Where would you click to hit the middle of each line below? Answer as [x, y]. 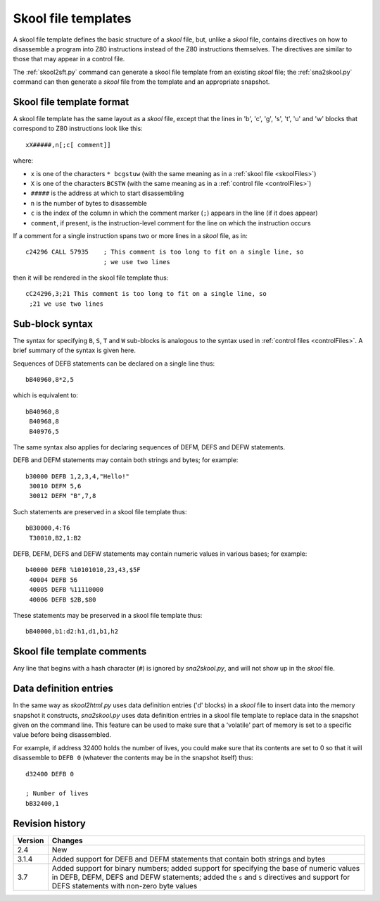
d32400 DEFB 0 [50, 774]
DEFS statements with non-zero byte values [125, 886]
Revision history [49, 823]
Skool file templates [72, 18]
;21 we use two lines [66, 304]
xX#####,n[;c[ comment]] [68, 145]
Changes [67, 840]
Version [31, 840]
